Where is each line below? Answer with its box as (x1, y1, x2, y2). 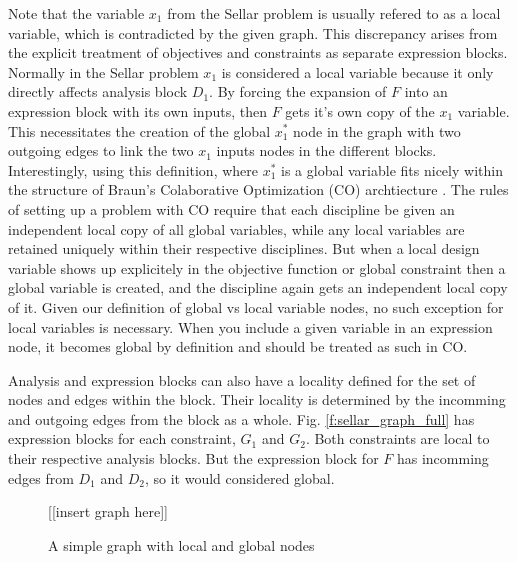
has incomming (396, 448, 489, 469)
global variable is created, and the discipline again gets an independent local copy (8, 277, 508, 298)
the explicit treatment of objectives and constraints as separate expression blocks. (8, 42, 508, 63)
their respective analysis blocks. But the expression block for (8, 448, 379, 469)
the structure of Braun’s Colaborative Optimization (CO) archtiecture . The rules (8, 179, 509, 200)
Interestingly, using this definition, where (8, 159, 259, 180)
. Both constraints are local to (305, 428, 490, 449)
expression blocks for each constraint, (8, 428, 236, 449)
